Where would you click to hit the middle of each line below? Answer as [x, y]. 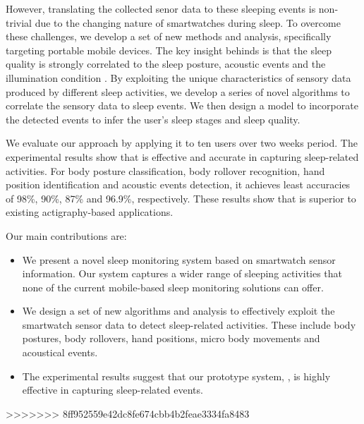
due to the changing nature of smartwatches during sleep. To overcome [188, 22]
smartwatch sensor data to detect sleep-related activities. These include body [189, 324]
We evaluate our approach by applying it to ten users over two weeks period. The [182, 143]
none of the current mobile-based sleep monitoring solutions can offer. [173, 287]
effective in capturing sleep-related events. [113, 390]
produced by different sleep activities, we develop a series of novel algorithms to [178, 91]
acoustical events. [60, 352]
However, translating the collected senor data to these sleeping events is [161, 8]
